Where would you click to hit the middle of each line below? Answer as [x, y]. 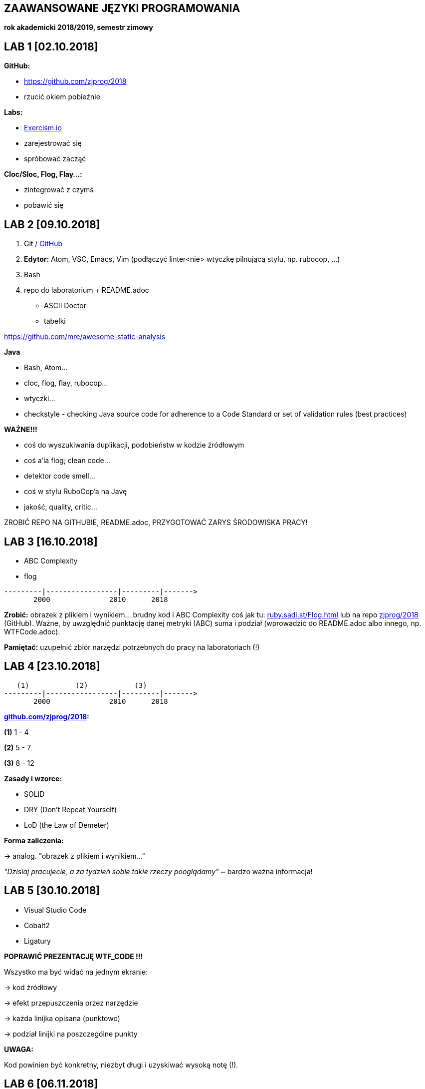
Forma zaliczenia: [34, 840]
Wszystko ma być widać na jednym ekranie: [76, 972]
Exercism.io [43, 128]
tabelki [55, 321]
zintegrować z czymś [59, 190]
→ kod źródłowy [31, 987]
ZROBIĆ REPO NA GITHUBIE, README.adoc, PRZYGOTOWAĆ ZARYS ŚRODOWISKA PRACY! [156, 523]
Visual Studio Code [55, 910]
